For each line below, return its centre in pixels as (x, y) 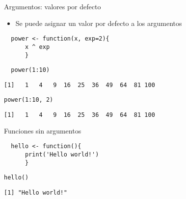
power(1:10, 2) (29, 100)
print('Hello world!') (62, 155)
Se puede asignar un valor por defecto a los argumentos (99, 23)
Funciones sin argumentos (43, 130)
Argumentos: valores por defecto (53, 6)
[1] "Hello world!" (36, 193)
